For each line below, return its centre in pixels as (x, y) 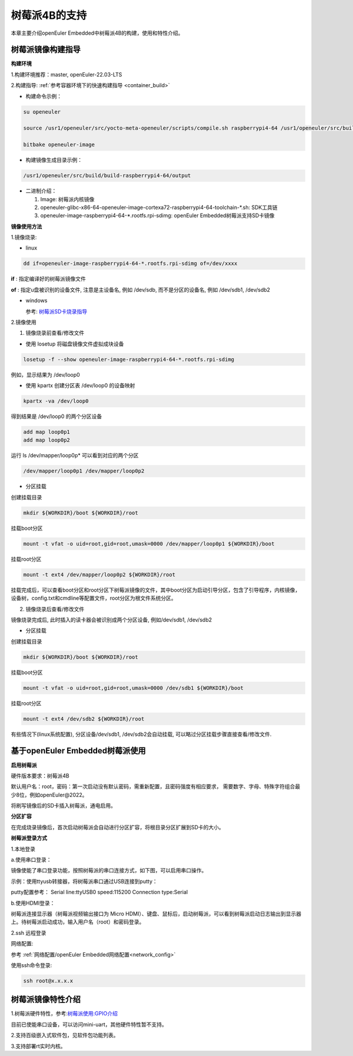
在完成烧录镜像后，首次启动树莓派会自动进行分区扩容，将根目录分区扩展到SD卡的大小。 (118, 827)
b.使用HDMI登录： (33, 903)
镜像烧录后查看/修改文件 (55, 609)
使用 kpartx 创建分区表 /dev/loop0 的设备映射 (80, 386)
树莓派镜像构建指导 (46, 50)
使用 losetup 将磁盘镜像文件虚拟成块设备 (75, 344)
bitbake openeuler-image (59, 145)
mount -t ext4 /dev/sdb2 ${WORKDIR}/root (84, 719)
